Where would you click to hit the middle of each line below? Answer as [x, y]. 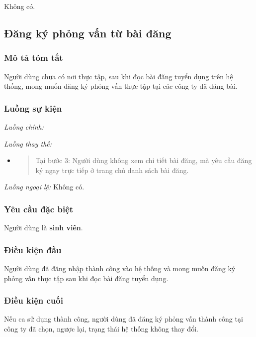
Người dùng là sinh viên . [43, 228]
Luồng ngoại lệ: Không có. [44, 187]
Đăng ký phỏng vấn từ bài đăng [88, 33]
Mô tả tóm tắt [34, 58]
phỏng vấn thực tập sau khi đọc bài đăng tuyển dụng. [86, 278]
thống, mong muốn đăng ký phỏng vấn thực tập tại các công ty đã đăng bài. [121, 86]
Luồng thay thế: [28, 143]
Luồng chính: [24, 127]
